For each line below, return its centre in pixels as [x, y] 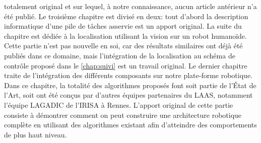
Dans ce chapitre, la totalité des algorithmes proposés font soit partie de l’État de [130, 85]
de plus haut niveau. [36, 134]
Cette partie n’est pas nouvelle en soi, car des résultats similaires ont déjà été [123, 46]
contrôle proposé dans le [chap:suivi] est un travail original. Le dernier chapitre [126, 65]
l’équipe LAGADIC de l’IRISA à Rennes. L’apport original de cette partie [119, 104]
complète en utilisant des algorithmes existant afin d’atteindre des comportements [130, 125]
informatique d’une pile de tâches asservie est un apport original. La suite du [123, 26]
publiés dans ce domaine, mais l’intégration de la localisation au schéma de [120, 55]
